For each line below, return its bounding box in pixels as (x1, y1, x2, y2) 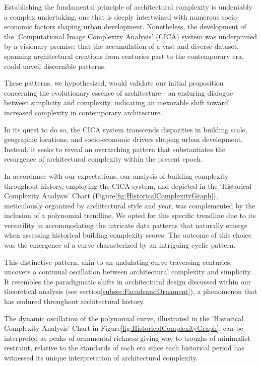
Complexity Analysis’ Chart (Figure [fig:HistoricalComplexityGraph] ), (4, 190, 218, 201)
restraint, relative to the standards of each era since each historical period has (4, 342, 244, 353)
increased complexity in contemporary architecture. (4, 107, 163, 117)
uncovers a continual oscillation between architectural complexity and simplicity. (4, 266, 252, 277)
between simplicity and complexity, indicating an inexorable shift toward (4, 97, 228, 108)
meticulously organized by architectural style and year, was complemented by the (4, 200, 255, 210)
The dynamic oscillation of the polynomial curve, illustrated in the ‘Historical (4, 313, 244, 323)
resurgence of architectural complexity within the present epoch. (4, 154, 203, 164)
